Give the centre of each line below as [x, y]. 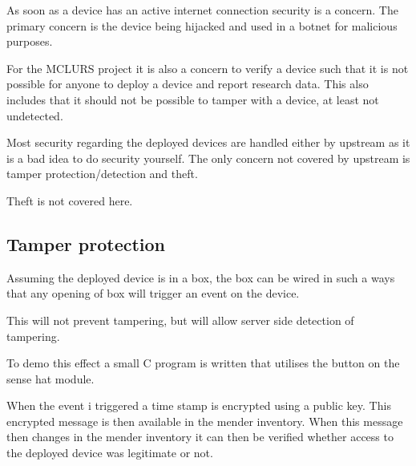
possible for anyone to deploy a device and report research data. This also [188, 84]
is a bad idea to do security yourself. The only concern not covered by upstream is [208, 158]
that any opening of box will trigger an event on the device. [153, 293]
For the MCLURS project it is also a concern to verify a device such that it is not [208, 68]
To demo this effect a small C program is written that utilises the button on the [203, 363]
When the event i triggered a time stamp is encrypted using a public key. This [199, 405]
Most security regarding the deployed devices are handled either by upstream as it [208, 142]
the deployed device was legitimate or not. [110, 453]
